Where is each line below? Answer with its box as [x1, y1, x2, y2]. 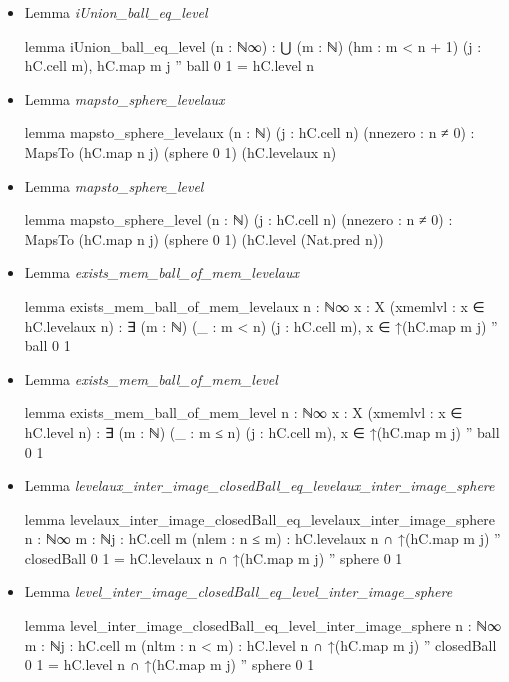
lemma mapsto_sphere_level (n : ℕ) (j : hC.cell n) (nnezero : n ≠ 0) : [24, 209, 453, 230]
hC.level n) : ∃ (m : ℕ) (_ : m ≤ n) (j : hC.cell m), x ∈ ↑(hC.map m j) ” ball [24, 421, 500, 442]
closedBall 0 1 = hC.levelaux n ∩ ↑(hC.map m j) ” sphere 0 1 [24, 547, 403, 568]
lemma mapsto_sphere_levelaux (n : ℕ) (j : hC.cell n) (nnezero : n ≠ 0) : [24, 122, 475, 143]
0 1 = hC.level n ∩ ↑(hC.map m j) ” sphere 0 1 [24, 654, 315, 675]
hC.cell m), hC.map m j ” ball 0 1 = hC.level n [24, 55, 315, 76]
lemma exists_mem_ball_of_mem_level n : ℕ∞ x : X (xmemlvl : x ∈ [24, 402, 463, 423]
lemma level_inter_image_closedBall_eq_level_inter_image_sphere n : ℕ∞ [24, 615, 502, 636]
